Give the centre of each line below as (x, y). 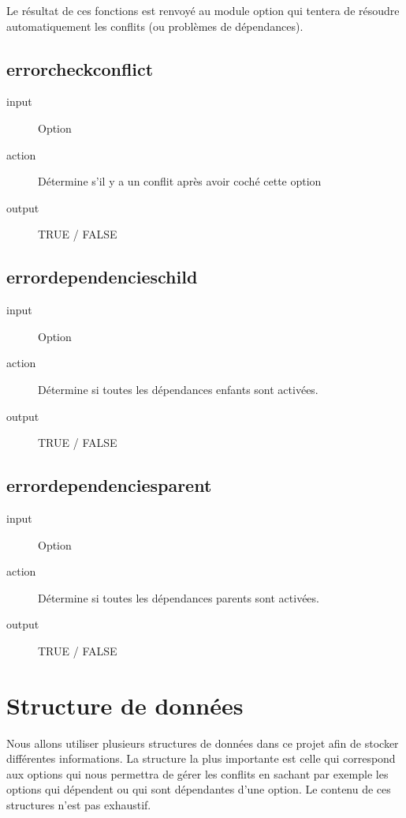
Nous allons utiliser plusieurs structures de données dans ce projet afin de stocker (203, 743)
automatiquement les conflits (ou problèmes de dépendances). (155, 26)
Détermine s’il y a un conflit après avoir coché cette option (180, 181)
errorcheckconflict (80, 68)
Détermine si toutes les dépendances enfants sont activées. (178, 389)
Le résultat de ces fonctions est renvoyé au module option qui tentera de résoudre (203, 10)
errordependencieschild (102, 277)
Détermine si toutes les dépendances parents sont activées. (179, 597)
